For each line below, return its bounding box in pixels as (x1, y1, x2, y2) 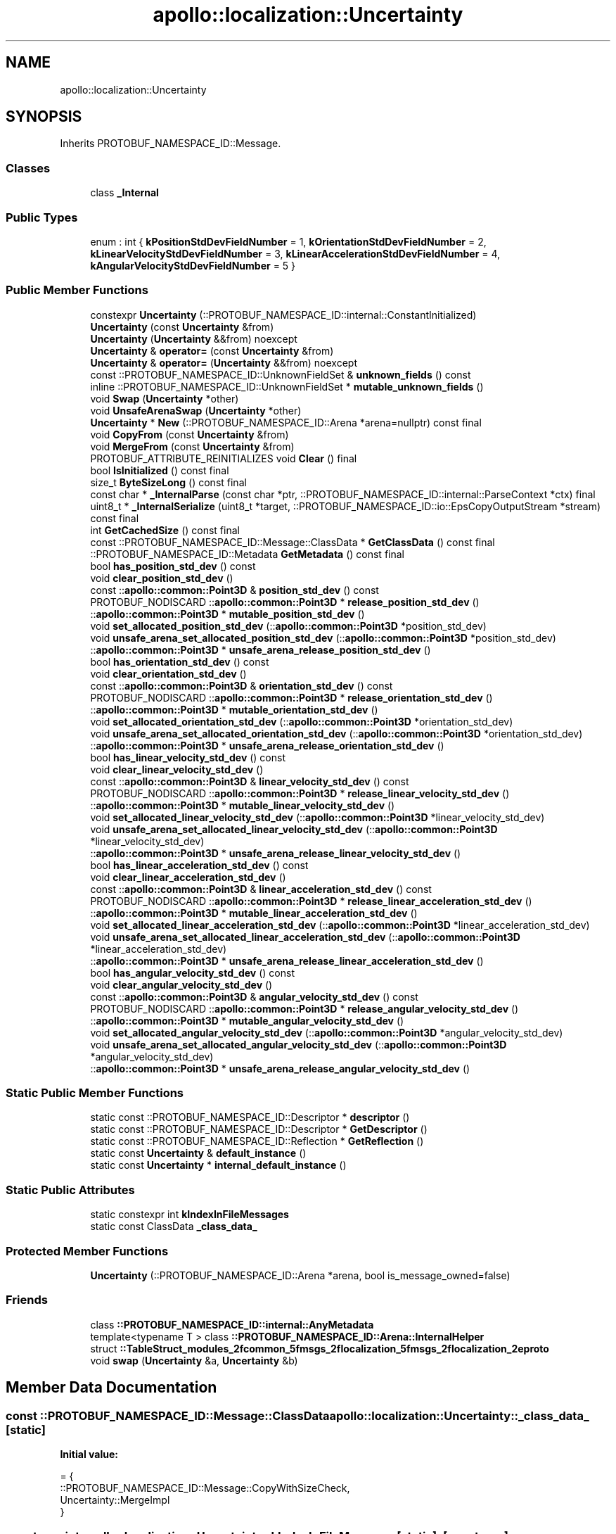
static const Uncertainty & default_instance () (90, 1147, 307, 1160)
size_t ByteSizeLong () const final (90, 476, 247, 488)
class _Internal (90, 186, 159, 199)
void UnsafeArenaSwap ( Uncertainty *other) (90, 404, 302, 417)
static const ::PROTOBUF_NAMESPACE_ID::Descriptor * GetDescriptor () (90, 1123, 428, 1136)
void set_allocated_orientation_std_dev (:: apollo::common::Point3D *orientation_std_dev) (90, 715, 513, 728)
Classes (6, 160, 51, 175)
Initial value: (60, 1447, 118, 1460)
